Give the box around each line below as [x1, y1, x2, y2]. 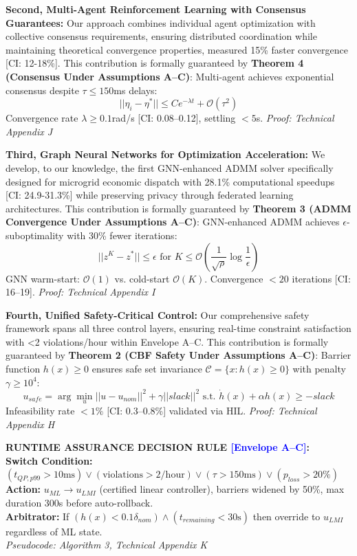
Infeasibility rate [6, 403, 75, 417]
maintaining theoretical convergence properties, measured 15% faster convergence [6, 42, 348, 56]
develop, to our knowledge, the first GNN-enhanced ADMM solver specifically [6, 160, 334, 175]
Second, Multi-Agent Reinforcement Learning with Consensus [6, 2, 306, 16]
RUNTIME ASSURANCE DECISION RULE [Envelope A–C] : [6, 440, 310, 454]
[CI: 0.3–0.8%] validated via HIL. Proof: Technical [107, 403, 317, 417]
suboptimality [6, 227, 64, 242]
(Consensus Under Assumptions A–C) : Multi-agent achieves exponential [6, 69, 334, 83]
